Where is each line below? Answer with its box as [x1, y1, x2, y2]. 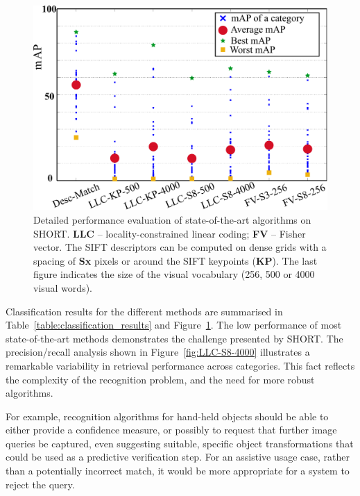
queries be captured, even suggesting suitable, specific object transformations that [6, 436, 354, 450]
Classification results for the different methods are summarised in [6, 304, 283, 318]
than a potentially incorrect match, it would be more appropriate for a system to [6, 463, 350, 478]
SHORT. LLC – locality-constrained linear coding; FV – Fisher [33, 226, 306, 240]
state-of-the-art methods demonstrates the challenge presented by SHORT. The [6, 331, 343, 345]
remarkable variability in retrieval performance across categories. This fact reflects [6, 358, 355, 372]
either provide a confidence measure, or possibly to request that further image [6, 422, 337, 437]
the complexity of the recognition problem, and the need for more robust [6, 372, 315, 386]
